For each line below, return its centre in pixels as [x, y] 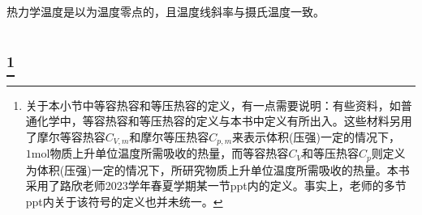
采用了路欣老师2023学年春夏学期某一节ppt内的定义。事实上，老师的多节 [216, 185]
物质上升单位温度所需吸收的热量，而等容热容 [169, 153]
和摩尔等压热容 [169, 136]
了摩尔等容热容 [65, 136]
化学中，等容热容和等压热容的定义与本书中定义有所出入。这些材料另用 [224, 121]
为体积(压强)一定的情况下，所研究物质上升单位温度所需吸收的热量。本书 [217, 169]
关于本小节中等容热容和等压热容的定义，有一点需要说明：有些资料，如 [213, 105]
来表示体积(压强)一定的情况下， [316, 136]
